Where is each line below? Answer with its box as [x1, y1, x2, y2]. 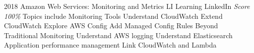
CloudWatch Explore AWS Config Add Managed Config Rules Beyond [4, 20, 218, 31]
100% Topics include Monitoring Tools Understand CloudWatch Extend [4, 10, 223, 21]
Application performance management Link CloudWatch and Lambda [4, 40, 217, 50]
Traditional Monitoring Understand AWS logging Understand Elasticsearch [4, 30, 233, 40]
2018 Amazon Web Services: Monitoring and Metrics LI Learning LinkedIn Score [4, 1, 250, 11]
